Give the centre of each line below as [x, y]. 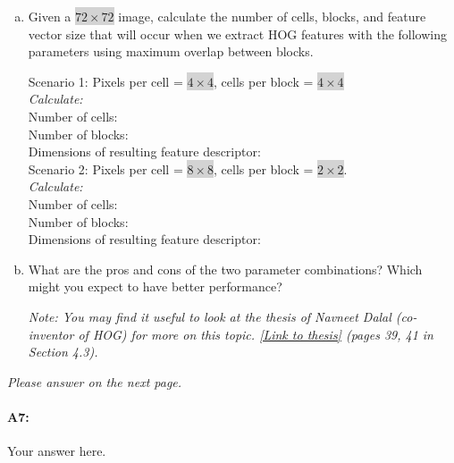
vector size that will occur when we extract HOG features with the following [237, 34]
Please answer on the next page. [95, 381]
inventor [51, 334]
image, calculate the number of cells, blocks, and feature [272, 16]
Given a [50, 16]
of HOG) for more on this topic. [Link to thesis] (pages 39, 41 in [256, 334]
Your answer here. [57, 451]
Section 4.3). [63, 352]
